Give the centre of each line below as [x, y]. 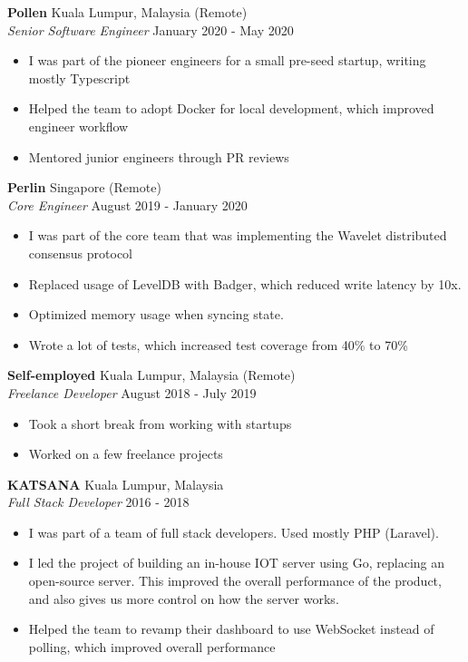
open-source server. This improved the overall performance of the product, [235, 581]
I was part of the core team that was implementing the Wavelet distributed [238, 235]
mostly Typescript [79, 78]
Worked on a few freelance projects [126, 454]
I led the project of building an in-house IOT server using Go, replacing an [237, 563]
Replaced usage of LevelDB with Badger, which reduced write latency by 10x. [245, 283]
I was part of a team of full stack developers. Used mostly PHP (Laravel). [234, 532]
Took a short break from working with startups [160, 423]
